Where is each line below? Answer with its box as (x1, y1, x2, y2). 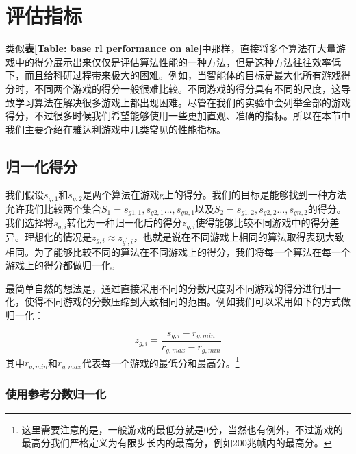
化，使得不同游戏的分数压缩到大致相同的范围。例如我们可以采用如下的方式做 (5, 294, 351, 309)
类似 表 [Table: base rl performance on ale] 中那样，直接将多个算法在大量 (5, 41, 336, 56)
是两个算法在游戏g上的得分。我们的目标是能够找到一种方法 (82, 187, 346, 202)
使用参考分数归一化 (5, 385, 107, 402)
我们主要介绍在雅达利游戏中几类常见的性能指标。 (5, 121, 226, 136)
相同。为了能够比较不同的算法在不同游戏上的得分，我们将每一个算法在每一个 (5, 244, 351, 259)
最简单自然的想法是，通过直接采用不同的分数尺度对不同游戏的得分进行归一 (5, 280, 341, 295)
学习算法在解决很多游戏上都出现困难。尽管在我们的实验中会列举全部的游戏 (14, 95, 351, 109)
